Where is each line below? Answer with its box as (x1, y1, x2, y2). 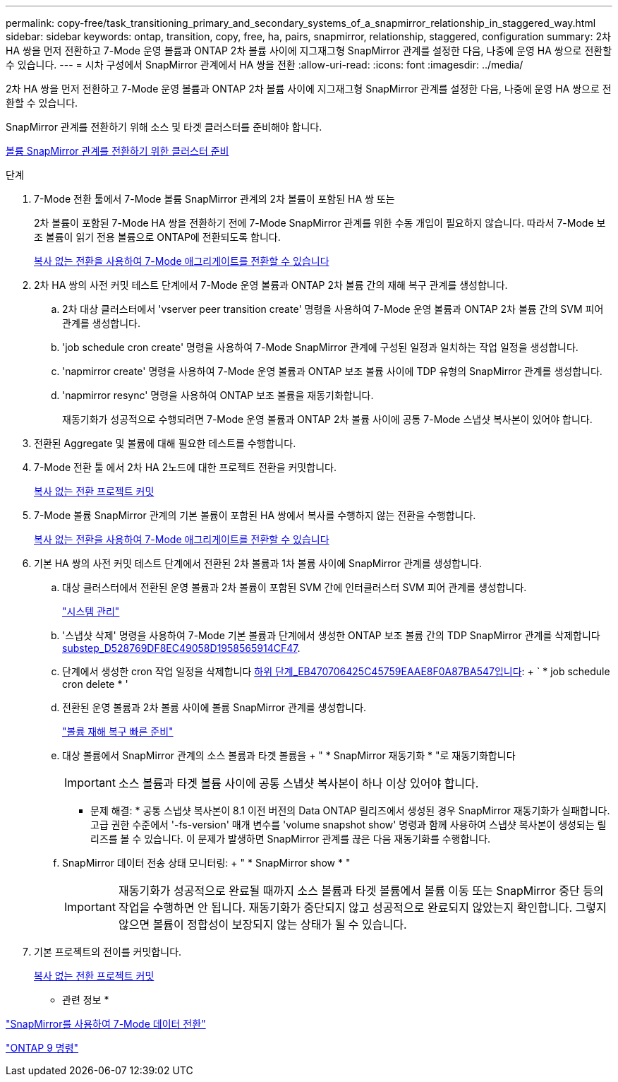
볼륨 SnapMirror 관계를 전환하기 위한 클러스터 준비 (6, 145, 229, 157)
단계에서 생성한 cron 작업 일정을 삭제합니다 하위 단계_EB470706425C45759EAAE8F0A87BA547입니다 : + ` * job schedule (62, 665, 610, 677)
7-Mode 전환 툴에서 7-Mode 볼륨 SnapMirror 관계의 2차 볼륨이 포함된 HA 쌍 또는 (34, 193, 395, 205)
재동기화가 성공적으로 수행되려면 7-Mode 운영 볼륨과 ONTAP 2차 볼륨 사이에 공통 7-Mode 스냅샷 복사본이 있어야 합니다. (62, 413, 593, 425)
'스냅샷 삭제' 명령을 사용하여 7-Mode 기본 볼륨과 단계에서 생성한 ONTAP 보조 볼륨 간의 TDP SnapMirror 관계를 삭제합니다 (62, 629, 600, 641)
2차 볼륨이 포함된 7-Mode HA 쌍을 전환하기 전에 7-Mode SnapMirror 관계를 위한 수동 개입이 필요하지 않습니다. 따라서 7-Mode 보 (34, 217, 606, 229)
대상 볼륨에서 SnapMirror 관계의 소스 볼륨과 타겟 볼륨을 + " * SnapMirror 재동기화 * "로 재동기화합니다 (62, 749, 516, 761)
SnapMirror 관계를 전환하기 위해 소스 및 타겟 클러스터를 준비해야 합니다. (6, 121, 322, 133)
